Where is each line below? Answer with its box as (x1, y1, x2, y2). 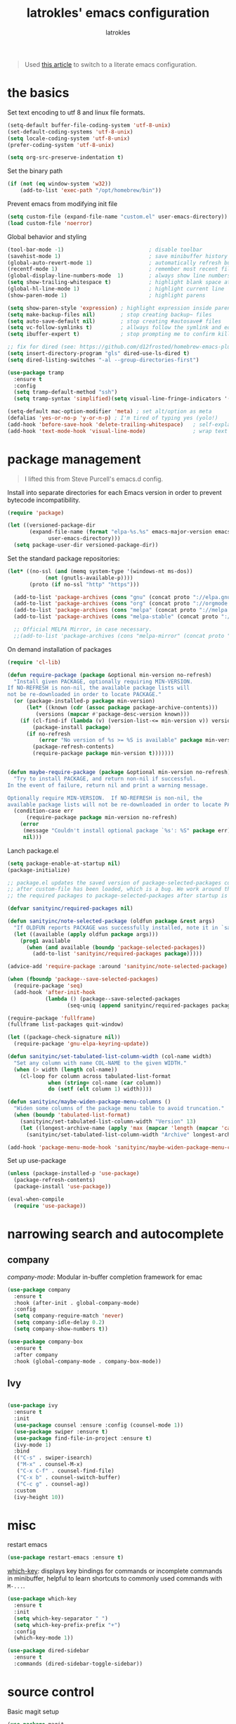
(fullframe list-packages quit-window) (7, 1021, 124, 1028)
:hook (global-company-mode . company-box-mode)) (13, 1358, 162, 1365)
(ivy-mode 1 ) (13, 1441, 52, 1448)
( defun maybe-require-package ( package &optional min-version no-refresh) (7, 768, 231, 776)
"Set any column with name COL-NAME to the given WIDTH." (13, 1060, 188, 1067)
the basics (7, 85, 70, 101)
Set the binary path (7, 167, 63, 175)
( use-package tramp (7, 369, 65, 376)
